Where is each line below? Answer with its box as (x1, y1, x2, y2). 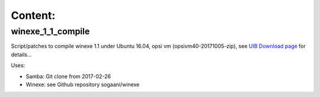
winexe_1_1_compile (11, 26, 90, 37)
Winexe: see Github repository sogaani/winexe (25, 80, 140, 88)
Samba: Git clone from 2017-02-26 (25, 73, 111, 80)
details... (11, 51, 32, 58)
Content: (11, 9, 56, 22)
